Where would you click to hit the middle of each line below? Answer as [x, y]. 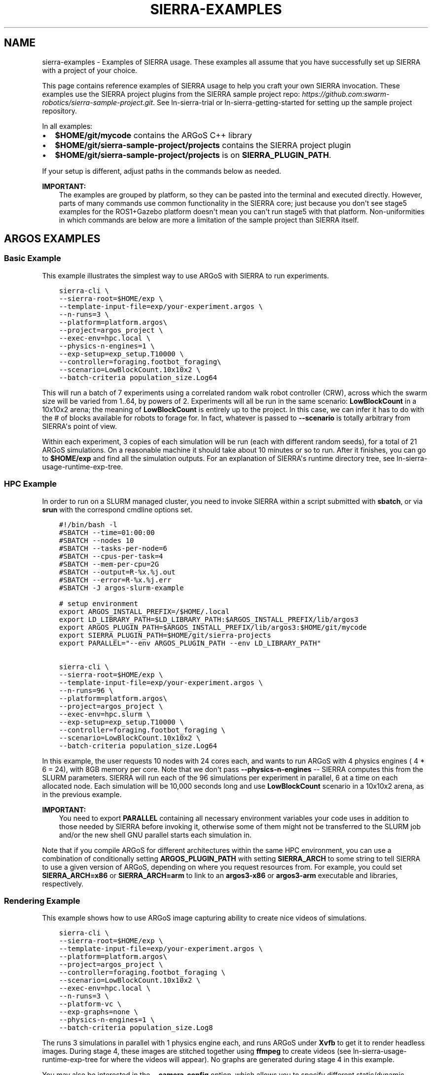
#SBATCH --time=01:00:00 [107, 532]
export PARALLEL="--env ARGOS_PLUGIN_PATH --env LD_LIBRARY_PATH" [190, 643]
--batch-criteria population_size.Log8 [136, 1028]
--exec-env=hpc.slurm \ [105, 714]
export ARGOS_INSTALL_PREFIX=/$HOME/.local [144, 611]
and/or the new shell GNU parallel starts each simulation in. [155, 835]
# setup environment [98, 603]
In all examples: [67, 126]
